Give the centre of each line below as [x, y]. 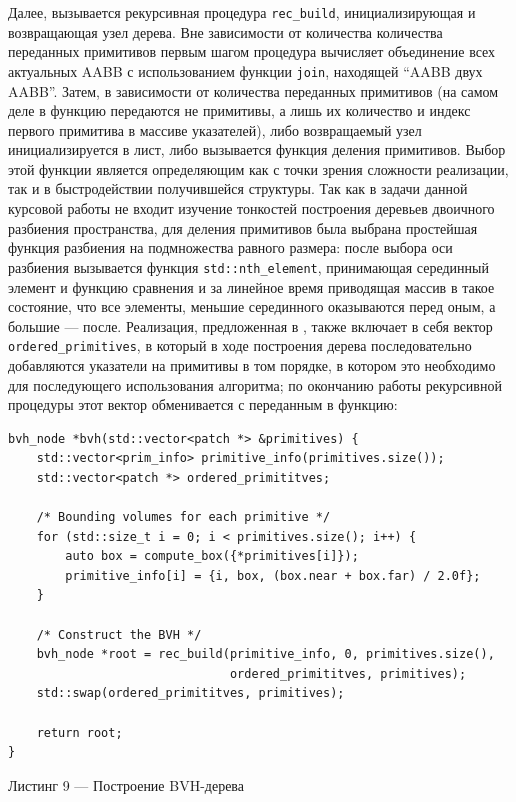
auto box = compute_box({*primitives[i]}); [212, 556]
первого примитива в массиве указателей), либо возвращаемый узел [215, 129]
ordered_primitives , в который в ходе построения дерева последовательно [240, 345]
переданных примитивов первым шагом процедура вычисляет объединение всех [252, 51]
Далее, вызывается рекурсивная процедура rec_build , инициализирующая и [242, 12]
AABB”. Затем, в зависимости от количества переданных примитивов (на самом [253, 90]
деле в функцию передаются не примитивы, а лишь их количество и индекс [239, 110]
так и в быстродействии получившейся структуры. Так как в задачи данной [238, 188]
